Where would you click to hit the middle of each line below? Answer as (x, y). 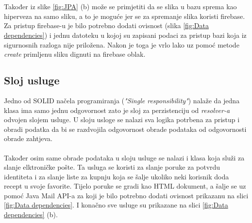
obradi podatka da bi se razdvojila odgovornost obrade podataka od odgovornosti (125, 129)
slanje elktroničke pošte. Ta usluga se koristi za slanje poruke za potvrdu (112, 167)
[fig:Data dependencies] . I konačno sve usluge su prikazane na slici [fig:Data (116, 205)
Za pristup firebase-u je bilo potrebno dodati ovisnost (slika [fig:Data (106, 25)
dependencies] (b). (31, 215)
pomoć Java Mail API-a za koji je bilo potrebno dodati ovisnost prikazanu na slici (126, 195)
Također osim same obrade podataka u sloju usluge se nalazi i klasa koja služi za (124, 157)
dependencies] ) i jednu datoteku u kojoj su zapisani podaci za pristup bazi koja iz (125, 35)
